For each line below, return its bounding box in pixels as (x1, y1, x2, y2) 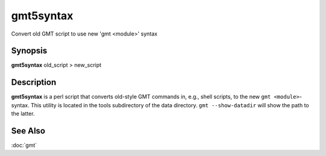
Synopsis (11, 46, 48, 56)
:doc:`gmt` (11, 142, 37, 149)
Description (11, 77, 57, 87)
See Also (11, 125, 45, 136)
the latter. (11, 110, 35, 117)
